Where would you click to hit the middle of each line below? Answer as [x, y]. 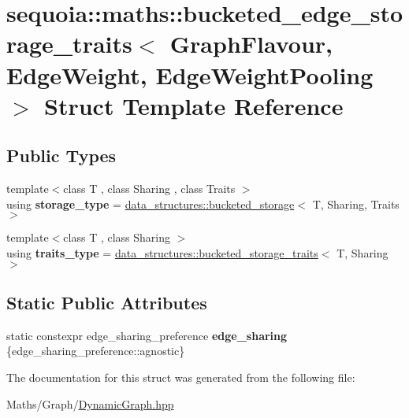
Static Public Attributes [107, 302]
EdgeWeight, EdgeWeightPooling [190, 74]
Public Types [61, 155]
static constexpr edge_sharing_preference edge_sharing [147, 335]
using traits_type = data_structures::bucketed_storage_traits [162, 252]
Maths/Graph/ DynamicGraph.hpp [90, 403]
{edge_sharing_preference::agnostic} [96, 351]
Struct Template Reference [194, 105]
